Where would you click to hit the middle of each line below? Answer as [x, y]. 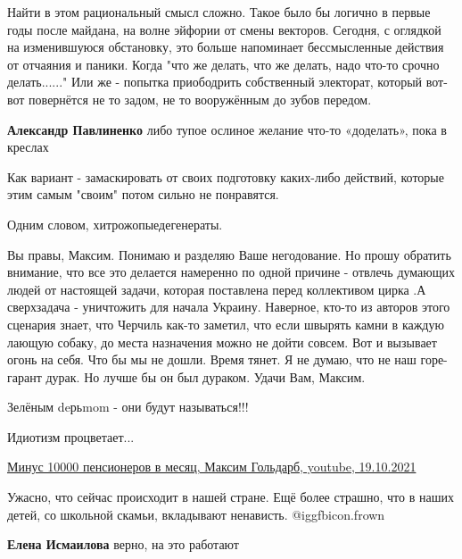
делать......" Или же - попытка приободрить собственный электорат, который [215, 82]
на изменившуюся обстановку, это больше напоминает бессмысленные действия [226, 47]
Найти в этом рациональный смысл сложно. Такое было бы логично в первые [219, 12]
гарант [25, 376]
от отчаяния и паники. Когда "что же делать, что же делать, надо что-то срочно [223, 64]
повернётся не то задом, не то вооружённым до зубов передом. [200, 99]
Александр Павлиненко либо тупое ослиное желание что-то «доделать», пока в [227, 129]
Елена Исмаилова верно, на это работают [123, 544]
